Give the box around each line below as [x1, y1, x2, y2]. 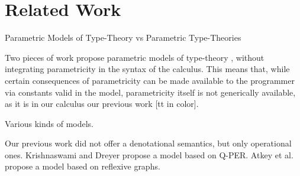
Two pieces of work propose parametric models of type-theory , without [5, 51, 264, 63]
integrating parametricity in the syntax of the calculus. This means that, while [5, 63, 290, 75]
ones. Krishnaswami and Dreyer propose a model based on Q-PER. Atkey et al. [5, 148, 293, 161]
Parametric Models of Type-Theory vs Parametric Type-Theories [5, 31, 241, 44]
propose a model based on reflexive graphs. [5, 160, 160, 172]
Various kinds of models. [5, 117, 94, 129]
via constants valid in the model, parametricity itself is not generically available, [5, 86, 296, 98]
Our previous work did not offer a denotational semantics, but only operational [5, 137, 292, 149]
